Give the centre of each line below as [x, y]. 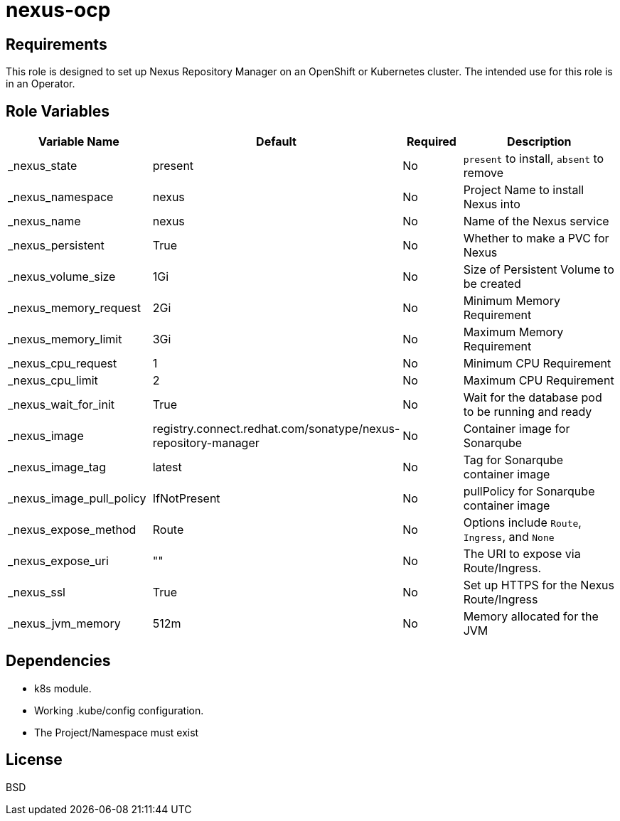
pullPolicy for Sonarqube [529, 492]
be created [492, 284]
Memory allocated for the [531, 617]
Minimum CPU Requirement [537, 364]
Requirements [57, 44]
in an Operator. [41, 84]
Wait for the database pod [533, 398]
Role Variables [58, 111]
